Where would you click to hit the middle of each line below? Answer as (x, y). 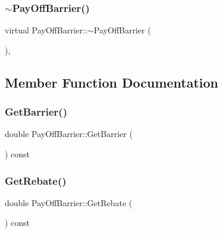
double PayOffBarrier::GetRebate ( (69, 202)
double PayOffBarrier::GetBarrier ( (69, 134)
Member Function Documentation (112, 82)
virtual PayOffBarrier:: (46, 30)
